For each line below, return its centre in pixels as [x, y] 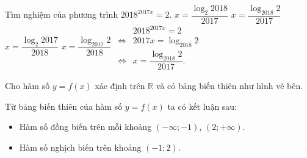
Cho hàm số [27, 86]
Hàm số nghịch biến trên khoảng [80, 147]
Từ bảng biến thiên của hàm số [64, 106]
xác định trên [120, 86]
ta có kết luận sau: [202, 106]
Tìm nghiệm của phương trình [62, 14]
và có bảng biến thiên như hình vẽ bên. [229, 86]
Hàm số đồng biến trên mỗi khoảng [85, 127]
